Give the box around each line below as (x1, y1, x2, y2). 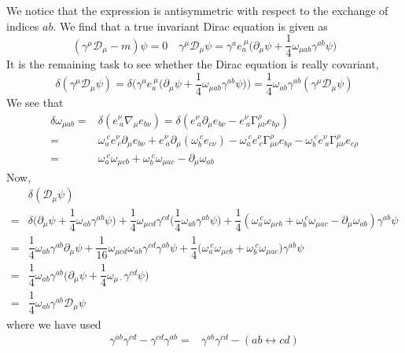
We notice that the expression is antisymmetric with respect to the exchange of (6, 2, 388, 18)
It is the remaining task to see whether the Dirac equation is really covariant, (6, 56, 379, 72)
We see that (6, 94, 64, 110)
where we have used (6, 315, 101, 332)
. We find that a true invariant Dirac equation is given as (53, 17, 328, 34)
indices (6, 17, 39, 34)
